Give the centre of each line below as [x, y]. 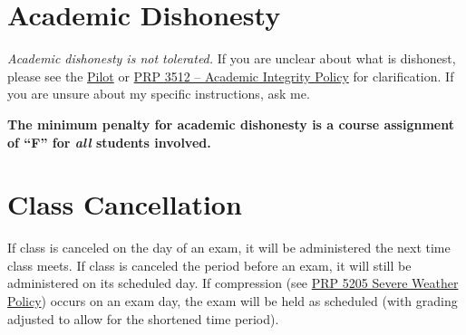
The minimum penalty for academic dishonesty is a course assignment [231, 124]
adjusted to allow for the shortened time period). [143, 318]
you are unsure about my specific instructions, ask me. [159, 94]
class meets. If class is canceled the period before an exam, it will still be [209, 265]
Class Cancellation [125, 204]
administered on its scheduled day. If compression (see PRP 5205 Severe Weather [233, 283]
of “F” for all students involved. [109, 142]
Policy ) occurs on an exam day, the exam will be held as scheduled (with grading [233, 301]
